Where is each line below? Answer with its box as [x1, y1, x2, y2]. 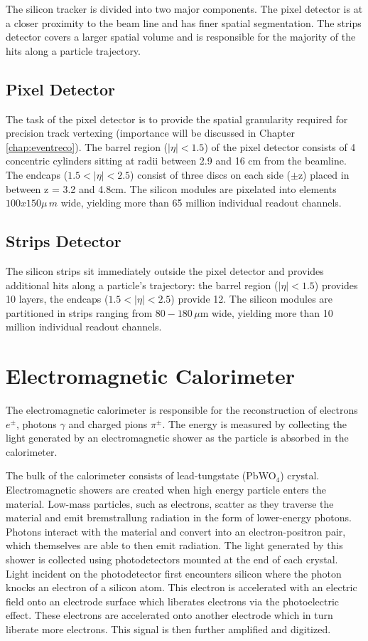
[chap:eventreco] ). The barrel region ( [6, 139, 168, 154]
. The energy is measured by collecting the [162, 416, 347, 431]
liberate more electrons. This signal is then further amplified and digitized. [6, 621, 331, 636]
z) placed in [298, 167, 350, 182]
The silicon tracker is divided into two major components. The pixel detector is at [6, 1, 363, 16]
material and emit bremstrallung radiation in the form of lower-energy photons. [6, 510, 352, 525]
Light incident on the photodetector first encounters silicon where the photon [6, 566, 342, 580]
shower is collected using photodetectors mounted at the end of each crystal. [6, 551, 338, 566]
